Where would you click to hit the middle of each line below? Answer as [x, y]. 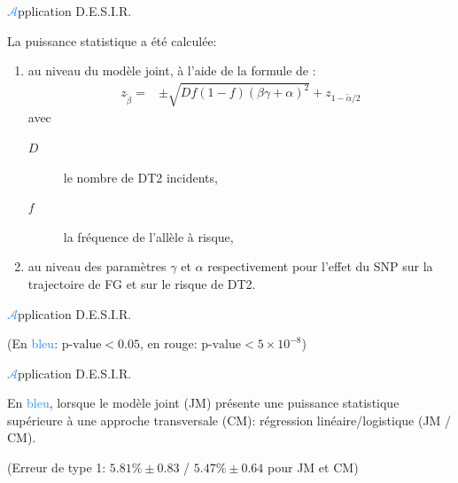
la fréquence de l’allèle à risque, [148, 236]
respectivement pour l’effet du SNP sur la [320, 266]
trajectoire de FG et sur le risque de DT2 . [142, 283]
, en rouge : [168, 343]
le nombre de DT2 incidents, [140, 177]
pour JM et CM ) [313, 467]
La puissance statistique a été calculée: [112, 40]
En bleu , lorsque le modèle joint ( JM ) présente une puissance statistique [203, 403]
